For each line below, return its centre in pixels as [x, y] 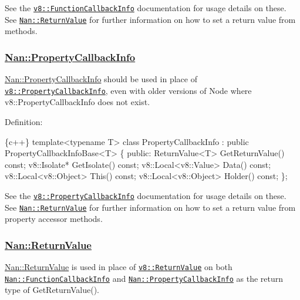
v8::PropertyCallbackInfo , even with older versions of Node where [128, 90]
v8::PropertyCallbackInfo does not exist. [77, 102]
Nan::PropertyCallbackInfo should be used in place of [101, 79]
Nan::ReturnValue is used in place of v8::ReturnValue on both [119, 267]
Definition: [24, 121]
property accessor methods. [54, 219]
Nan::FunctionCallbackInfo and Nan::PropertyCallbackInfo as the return [144, 278]
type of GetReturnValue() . [52, 290]
